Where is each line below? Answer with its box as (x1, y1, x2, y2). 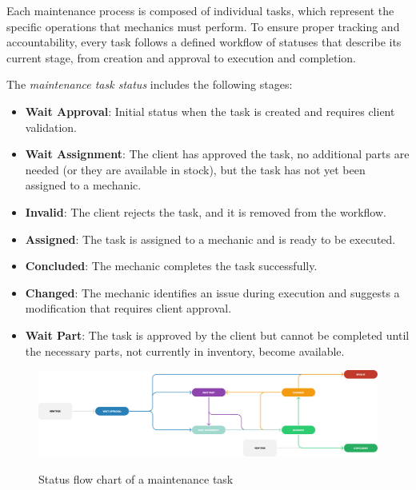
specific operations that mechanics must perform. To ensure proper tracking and (6, 18, 400, 34)
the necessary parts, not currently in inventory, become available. (25, 342, 345, 359)
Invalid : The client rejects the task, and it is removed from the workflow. (25, 203, 386, 220)
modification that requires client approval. (25, 300, 232, 317)
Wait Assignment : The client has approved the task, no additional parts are (25, 145, 410, 162)
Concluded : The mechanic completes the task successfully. (25, 257, 318, 274)
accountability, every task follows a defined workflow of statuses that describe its (6, 34, 402, 50)
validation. (25, 118, 77, 135)
